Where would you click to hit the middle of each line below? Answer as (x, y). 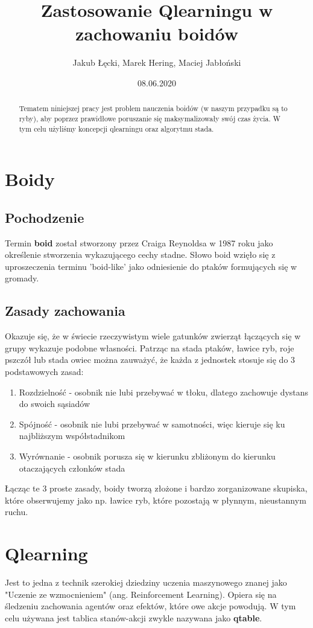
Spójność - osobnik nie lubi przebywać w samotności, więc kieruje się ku (152, 424)
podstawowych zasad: (44, 372)
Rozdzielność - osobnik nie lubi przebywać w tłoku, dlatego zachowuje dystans (164, 392)
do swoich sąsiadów (55, 404)
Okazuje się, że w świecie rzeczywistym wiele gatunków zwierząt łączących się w (153, 336)
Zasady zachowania (65, 311)
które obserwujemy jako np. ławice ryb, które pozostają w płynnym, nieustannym (156, 500)
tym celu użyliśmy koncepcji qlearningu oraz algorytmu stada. (116, 128)
